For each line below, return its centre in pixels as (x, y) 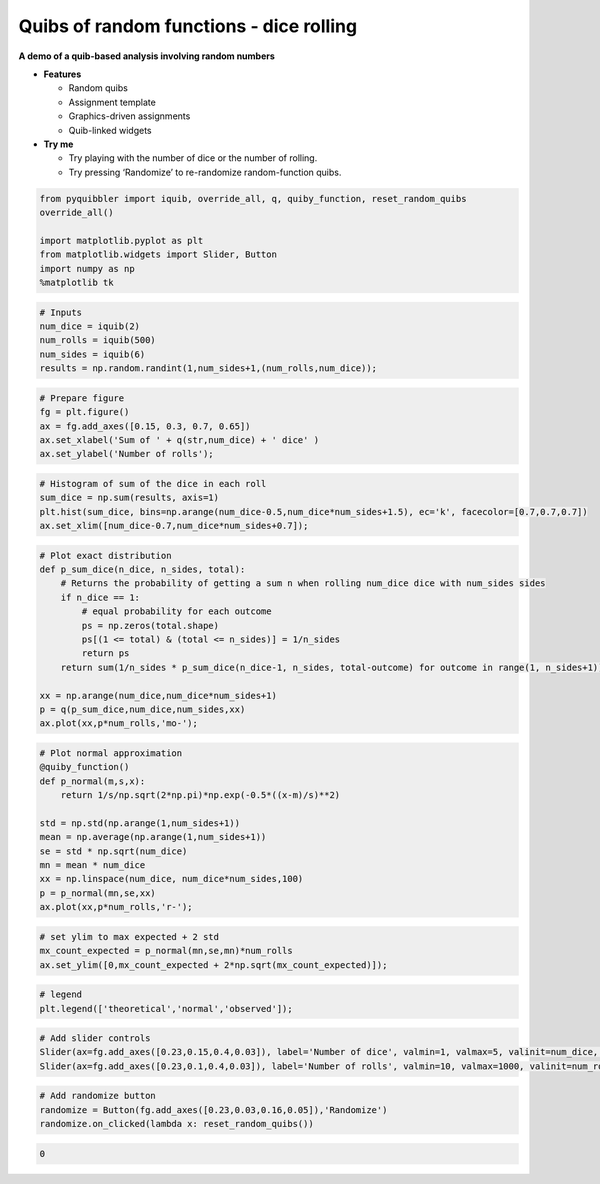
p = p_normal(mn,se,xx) (98, 893)
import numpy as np (87, 268)
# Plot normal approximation (111, 753)
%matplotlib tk (76, 282)
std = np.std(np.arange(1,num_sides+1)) (139, 823)
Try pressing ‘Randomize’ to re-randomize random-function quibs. (205, 172)
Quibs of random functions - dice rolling (188, 26)
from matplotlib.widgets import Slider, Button (158, 254)
